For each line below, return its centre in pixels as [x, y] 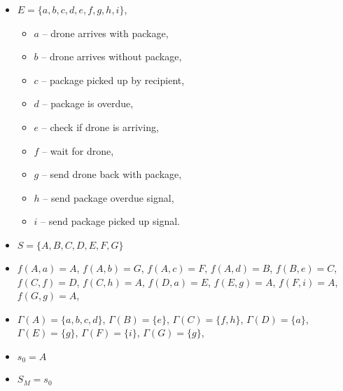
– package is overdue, [88, 103]
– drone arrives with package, [105, 33]
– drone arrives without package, [112, 56]
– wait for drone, [78, 150]
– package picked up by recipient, [113, 80]
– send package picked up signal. [110, 221]
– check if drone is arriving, [100, 126]
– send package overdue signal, [108, 197]
